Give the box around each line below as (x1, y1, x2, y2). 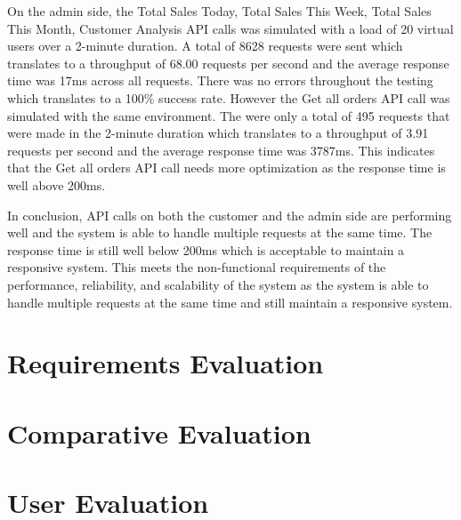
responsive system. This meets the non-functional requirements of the (7, 258, 386, 276)
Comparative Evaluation (7, 414, 311, 451)
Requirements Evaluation (7, 345, 324, 381)
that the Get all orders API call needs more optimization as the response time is (7, 158, 446, 177)
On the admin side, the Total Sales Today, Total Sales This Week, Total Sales (7, 2, 432, 20)
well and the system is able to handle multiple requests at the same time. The (7, 223, 433, 242)
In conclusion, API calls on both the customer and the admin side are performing (7, 205, 452, 224)
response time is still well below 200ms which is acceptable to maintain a (7, 240, 405, 259)
